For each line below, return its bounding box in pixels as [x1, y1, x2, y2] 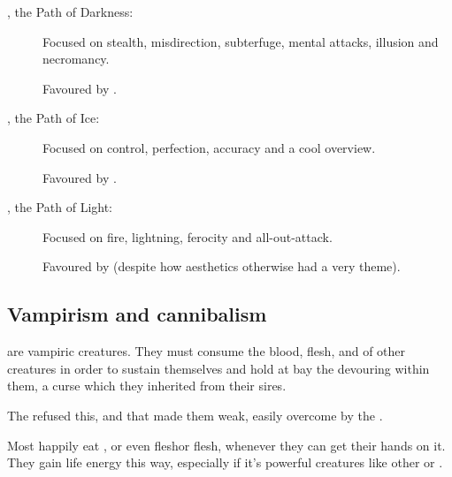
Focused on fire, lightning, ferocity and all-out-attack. [42, 227, 333, 246]
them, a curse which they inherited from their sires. [7, 376, 287, 395]
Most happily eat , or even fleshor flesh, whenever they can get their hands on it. [7, 435, 446, 454]
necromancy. [42, 49, 110, 68]
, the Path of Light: [7, 198, 113, 216]
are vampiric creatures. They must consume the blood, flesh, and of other [7, 342, 406, 360]
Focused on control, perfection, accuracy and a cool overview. [42, 138, 376, 156]
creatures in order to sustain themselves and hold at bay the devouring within [7, 359, 430, 377]
